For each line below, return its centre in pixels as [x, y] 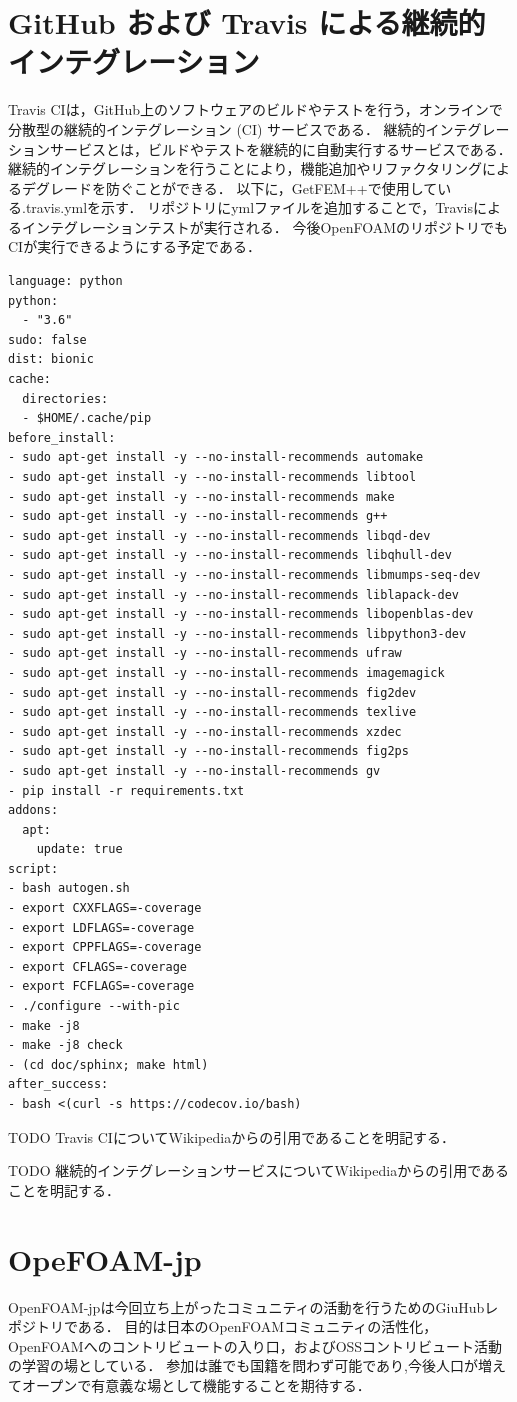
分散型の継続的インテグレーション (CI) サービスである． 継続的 [217, 128]
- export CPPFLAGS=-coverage [105, 947]
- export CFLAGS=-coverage [97, 966]
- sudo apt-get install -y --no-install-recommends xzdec [205, 731]
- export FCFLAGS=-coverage [101, 986]
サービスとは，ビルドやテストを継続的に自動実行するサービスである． [280, 148]
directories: [65, 398]
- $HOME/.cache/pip [87, 418]
